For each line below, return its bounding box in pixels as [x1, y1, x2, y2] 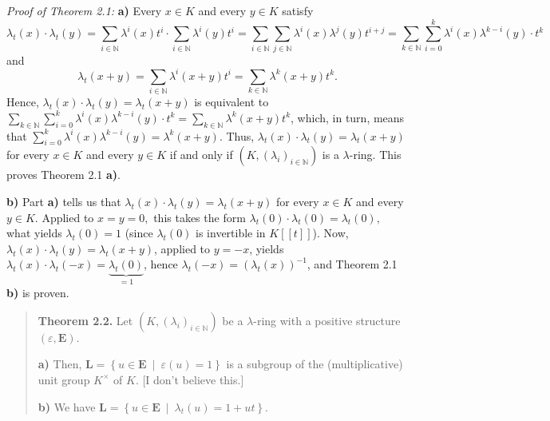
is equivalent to [194, 93, 269, 110]
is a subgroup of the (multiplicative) [226, 355, 403, 372]
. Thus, [219, 127, 255, 144]
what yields [6, 224, 62, 241]
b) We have [38, 398, 96, 415]
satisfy [282, 2, 314, 18]
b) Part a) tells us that [6, 193, 121, 209]
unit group [38, 371, 90, 387]
